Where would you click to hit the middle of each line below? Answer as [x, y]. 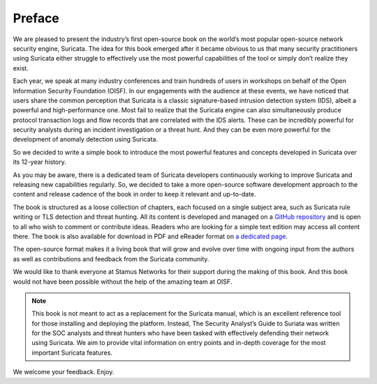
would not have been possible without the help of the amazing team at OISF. [123, 282]
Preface [36, 18]
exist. [21, 68]
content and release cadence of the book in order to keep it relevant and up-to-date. [134, 194]
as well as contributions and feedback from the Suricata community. [111, 259]
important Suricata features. [72, 353]
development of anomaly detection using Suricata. [86, 139]
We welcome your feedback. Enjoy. [64, 372]
